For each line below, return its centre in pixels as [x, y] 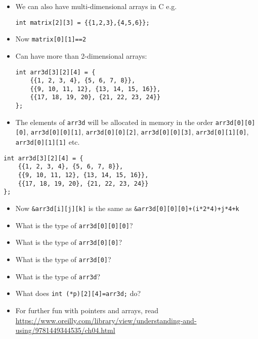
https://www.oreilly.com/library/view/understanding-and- [106, 320]
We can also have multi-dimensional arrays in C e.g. [96, 6]
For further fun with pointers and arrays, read [87, 310]
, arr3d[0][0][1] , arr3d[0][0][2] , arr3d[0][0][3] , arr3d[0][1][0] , [138, 132]
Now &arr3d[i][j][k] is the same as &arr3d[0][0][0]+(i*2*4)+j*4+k [127, 208]
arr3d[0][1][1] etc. [48, 142]
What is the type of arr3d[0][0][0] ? [74, 225]
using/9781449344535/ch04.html [65, 330]
